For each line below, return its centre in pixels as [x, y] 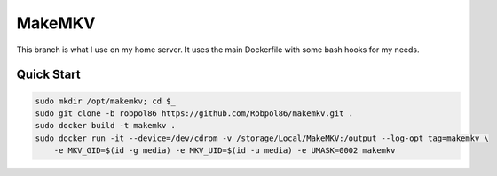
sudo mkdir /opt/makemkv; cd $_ [106, 101]
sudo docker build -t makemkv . [106, 126]
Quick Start [48, 75]
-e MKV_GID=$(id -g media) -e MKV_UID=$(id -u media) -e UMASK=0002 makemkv [225, 151]
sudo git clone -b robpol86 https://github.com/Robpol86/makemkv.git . [194, 113]
